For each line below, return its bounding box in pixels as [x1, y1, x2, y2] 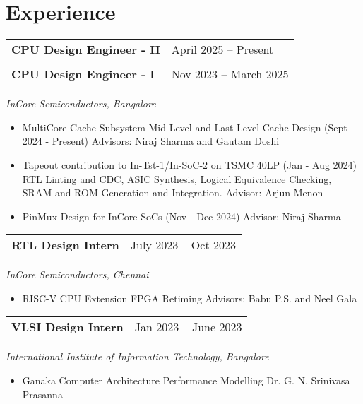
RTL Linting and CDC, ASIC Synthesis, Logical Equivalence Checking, [22, 171, 332, 186]
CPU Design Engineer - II [11, 41, 160, 58]
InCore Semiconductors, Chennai [6, 267, 149, 282]
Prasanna [22, 386, 63, 401]
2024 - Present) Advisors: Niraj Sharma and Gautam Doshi [22, 133, 280, 148]
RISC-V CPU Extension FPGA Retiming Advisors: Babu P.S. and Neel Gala [22, 290, 357, 305]
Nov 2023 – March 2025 [171, 66, 289, 83]
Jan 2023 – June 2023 [134, 319, 242, 335]
